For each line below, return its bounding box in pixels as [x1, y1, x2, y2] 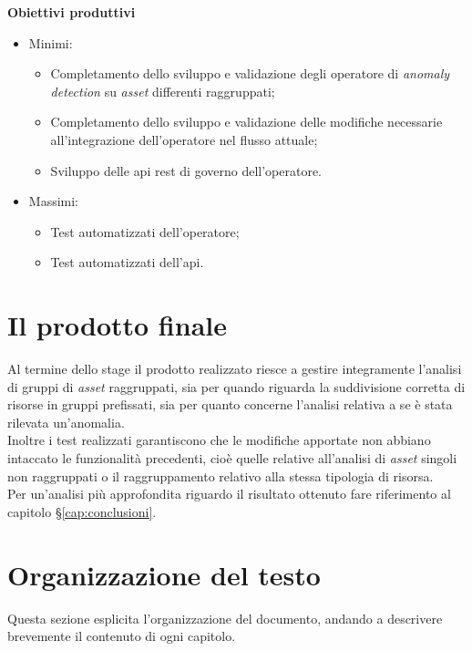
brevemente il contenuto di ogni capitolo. [7, 626, 236, 646]
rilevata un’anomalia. [7, 412, 125, 431]
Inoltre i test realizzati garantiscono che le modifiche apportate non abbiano [7, 430, 431, 449]
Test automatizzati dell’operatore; [50, 222, 240, 241]
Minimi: [28, 33, 73, 52]
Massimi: [28, 191, 79, 211]
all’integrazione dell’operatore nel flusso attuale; [50, 129, 318, 149]
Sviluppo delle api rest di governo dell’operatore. [50, 160, 323, 180]
